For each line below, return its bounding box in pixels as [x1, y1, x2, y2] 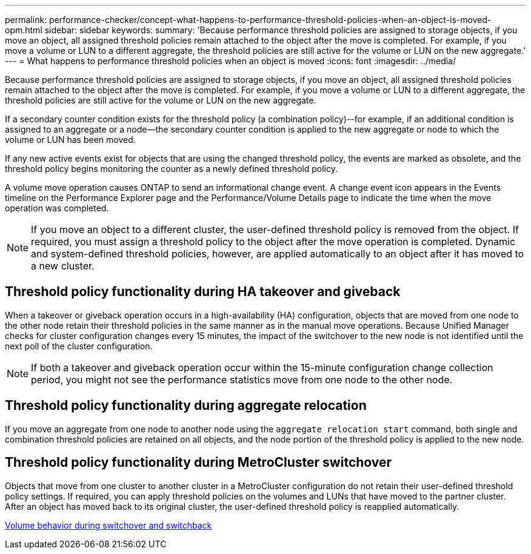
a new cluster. [31, 260, 95, 272]
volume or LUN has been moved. [5, 134, 136, 145]
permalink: [5, 15, 47, 25]
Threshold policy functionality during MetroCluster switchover [5, 455, 392, 470]
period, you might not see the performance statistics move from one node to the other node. [31, 373, 453, 386]
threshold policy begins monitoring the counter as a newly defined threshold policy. [5, 163, 338, 174]
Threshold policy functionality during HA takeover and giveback [5, 284, 401, 300]
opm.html [5, 25, 42, 35]
